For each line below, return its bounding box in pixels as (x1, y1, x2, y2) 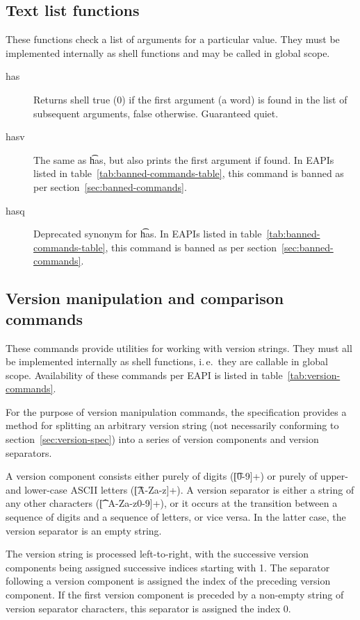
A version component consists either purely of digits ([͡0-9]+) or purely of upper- (6, 469, 348, 483)
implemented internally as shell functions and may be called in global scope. (6, 45, 330, 60)
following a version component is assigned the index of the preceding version (6, 573, 331, 588)
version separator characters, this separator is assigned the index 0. (6, 601, 291, 615)
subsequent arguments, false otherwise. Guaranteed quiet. (33, 106, 279, 120)
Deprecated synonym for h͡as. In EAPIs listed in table (33, 226, 262, 241)
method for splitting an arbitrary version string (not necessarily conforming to (6, 418, 339, 433)
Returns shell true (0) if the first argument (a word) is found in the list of (33, 92, 347, 106)
